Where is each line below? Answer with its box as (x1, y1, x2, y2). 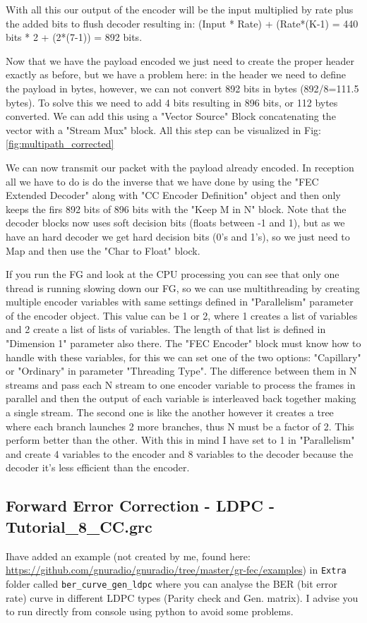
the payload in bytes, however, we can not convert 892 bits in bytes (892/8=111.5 (6, 80, 359, 95)
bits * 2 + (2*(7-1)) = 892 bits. (6, 30, 143, 44)
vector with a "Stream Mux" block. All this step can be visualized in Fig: (6, 122, 321, 137)
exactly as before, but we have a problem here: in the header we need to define (6, 67, 347, 82)
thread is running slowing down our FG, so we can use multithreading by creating (6, 280, 360, 295)
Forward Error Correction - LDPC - (6, 495, 275, 516)
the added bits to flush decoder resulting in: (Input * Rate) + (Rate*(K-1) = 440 (6, 16, 359, 30)
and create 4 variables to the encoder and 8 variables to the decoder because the (6, 446, 354, 461)
